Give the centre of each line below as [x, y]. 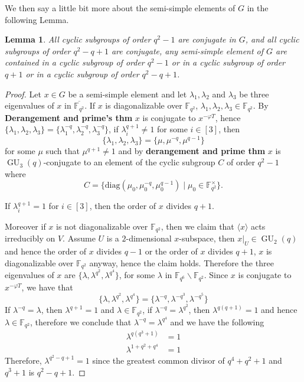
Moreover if [25, 226]
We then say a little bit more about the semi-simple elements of [120, 8]
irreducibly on [30, 238]
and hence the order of [46, 251]
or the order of [171, 251]
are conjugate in [207, 39]
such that [63, 150]
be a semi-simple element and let [128, 94]
